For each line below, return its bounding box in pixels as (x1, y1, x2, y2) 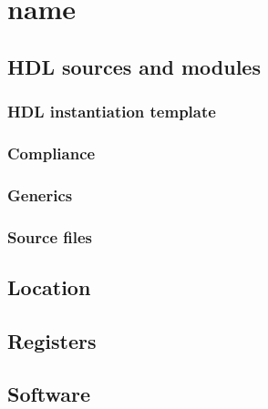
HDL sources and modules (7, 52, 261, 80)
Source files (7, 225, 93, 248)
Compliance (7, 141, 96, 164)
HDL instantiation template (7, 100, 216, 123)
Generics (7, 183, 73, 206)
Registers (7, 326, 97, 354)
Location (7, 272, 91, 301)
